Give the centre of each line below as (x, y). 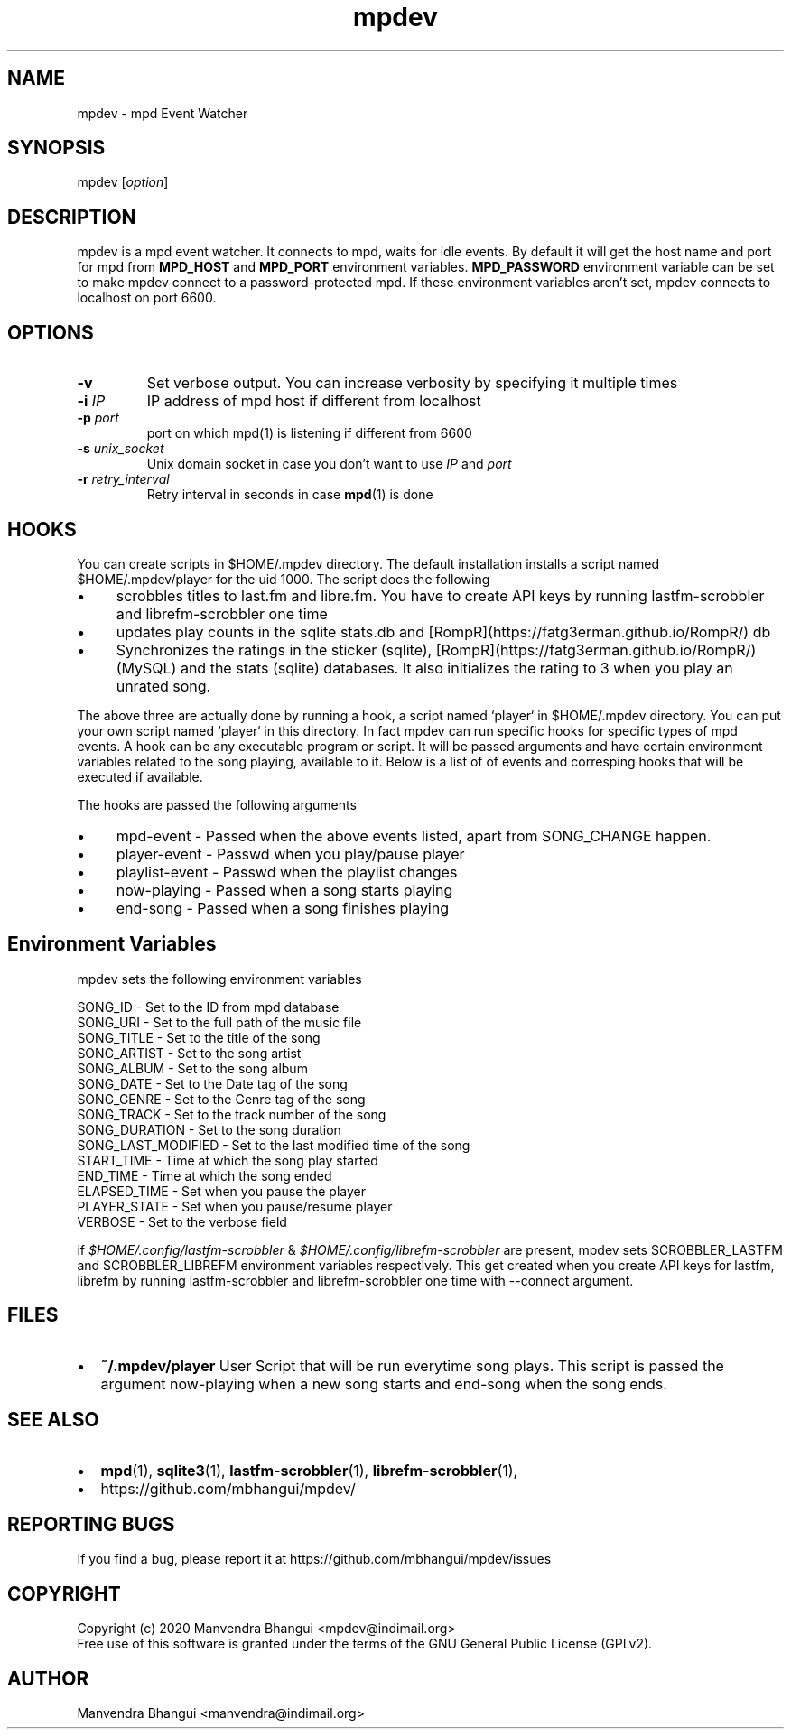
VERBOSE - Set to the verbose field (182, 1221)
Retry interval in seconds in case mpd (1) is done (290, 495)
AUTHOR (48, 1678)
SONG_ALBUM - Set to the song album (192, 1068)
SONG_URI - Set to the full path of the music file (219, 1022)
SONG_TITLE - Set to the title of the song (199, 1037)
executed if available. (140, 776)
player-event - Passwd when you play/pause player (290, 854)
